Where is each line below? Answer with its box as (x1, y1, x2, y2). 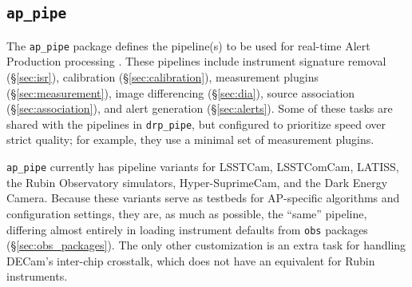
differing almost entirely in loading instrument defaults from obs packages (6, 221, 368, 237)
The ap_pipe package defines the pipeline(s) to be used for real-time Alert (6, 37, 370, 54)
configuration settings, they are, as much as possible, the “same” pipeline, (6, 205, 367, 221)
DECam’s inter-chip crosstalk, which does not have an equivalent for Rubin (6, 252, 375, 269)
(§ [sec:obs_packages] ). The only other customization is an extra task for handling (6, 237, 406, 253)
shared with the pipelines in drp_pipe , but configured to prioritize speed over (6, 115, 386, 132)
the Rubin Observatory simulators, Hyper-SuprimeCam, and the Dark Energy (6, 173, 388, 190)
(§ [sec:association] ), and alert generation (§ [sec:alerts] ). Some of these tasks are (6, 100, 393, 117)
